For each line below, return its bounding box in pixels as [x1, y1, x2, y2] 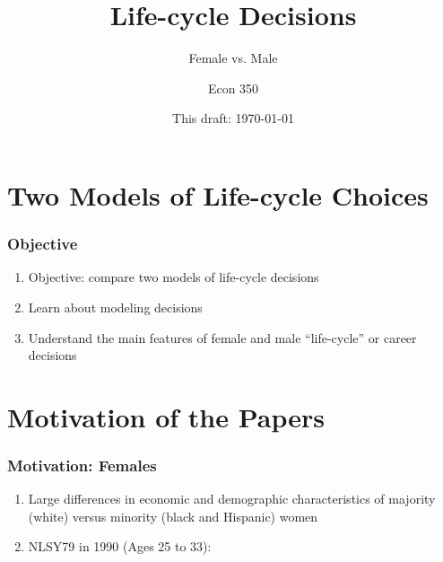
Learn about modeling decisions [28, 297, 203, 316]
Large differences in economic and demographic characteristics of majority [28, 489, 436, 508]
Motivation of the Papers [7, 398, 325, 435]
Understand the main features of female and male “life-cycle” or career [28, 328, 417, 347]
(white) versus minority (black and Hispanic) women [28, 506, 318, 525]
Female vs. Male [188, 48, 278, 67]
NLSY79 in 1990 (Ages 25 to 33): [28, 537, 212, 556]
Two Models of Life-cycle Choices [7, 176, 429, 213]
